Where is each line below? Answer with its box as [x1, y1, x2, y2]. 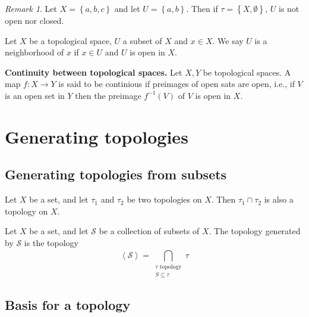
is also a [264, 193, 294, 206]
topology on [5, 204, 48, 217]
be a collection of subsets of [99, 225, 200, 237]
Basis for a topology [5, 296, 131, 314]
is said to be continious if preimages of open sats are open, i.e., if [58, 77, 295, 90]
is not [278, 2, 299, 14]
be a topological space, [29, 34, 112, 46]
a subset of [122, 34, 162, 46]
